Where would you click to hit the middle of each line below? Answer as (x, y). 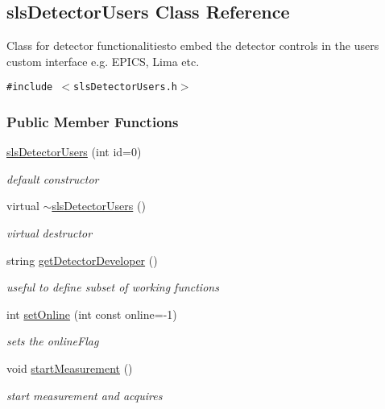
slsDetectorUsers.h (125, 87)
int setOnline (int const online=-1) (92, 314)
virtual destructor (50, 233)
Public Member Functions (93, 121)
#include (30, 87)
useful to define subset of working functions (113, 287)
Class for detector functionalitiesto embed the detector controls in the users (193, 45)
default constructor (53, 178)
